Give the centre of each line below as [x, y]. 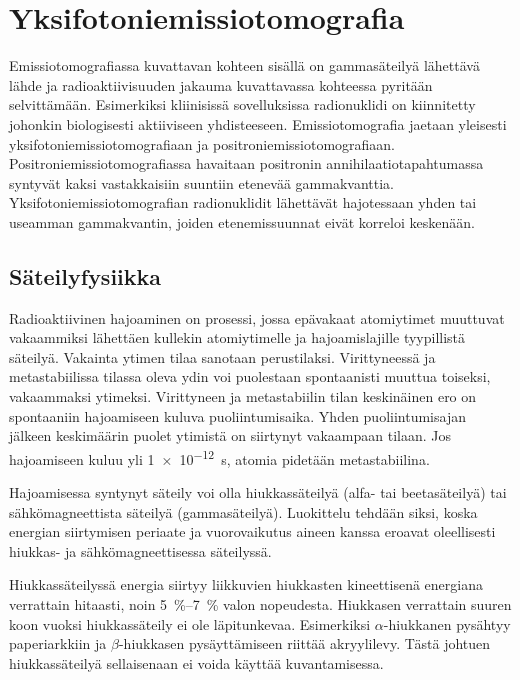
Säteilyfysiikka [85, 275]
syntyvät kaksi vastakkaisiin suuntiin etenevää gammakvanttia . [202, 182]
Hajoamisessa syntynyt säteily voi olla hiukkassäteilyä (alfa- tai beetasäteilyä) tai [258, 492]
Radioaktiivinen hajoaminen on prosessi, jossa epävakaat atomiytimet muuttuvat [257, 317]
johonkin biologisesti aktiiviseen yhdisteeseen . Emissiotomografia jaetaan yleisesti [258, 123]
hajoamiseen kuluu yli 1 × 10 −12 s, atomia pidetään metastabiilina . [219, 457]
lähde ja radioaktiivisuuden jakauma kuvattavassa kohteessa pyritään [221, 84]
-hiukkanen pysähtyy [447, 623]
